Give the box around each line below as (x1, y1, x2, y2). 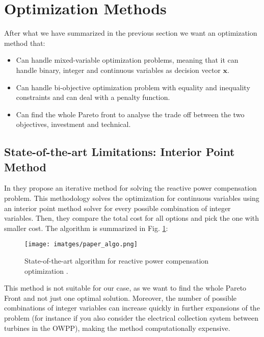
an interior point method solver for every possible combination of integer (4, 202, 231, 213)
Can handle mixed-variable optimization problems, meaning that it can (16, 55, 239, 65)
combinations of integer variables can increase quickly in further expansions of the (4, 302, 260, 313)
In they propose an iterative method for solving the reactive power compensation (4, 183, 257, 193)
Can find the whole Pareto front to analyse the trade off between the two (16, 109, 245, 119)
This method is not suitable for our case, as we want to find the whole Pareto (4, 282, 247, 293)
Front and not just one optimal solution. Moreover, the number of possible (4, 292, 237, 303)
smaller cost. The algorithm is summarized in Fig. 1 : (4, 222, 168, 233)
